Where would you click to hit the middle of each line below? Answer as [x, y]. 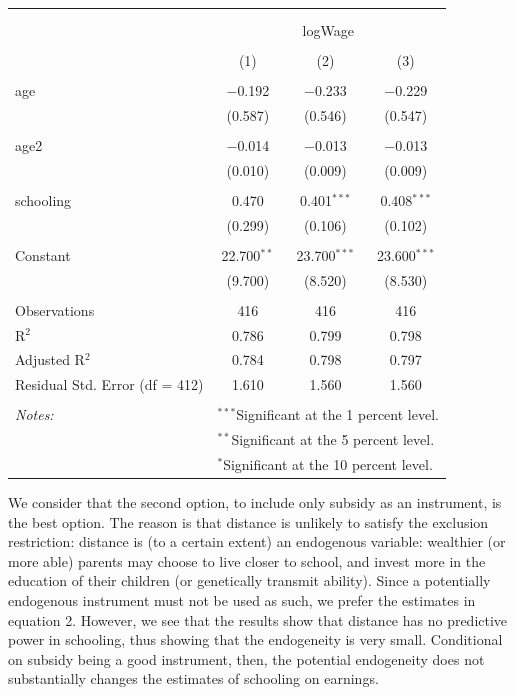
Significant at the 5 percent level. [333, 439]
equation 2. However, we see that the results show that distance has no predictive [258, 619]
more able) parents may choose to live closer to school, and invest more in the [247, 560]
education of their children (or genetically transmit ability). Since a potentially [249, 580]
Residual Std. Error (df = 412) [109, 384]
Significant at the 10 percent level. [328, 464]
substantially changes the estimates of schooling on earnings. [193, 678]
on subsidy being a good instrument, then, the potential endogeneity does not [246, 658]
